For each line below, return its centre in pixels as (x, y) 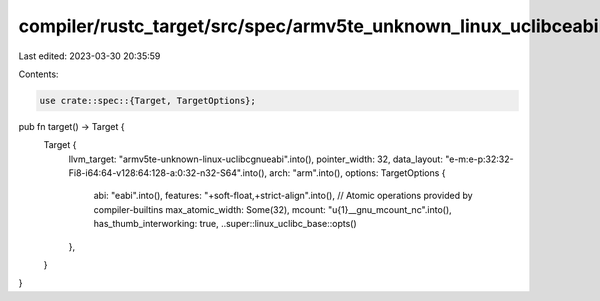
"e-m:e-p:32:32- (479, 159)
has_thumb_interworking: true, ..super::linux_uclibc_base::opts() (225, 224)
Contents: (38, 74)
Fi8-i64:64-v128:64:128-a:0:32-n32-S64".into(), (168, 173)
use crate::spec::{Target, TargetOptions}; (148, 100)
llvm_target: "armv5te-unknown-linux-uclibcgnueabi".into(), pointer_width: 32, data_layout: (256, 159)
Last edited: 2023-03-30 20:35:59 (89, 56)
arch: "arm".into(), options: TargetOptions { (357, 173)
